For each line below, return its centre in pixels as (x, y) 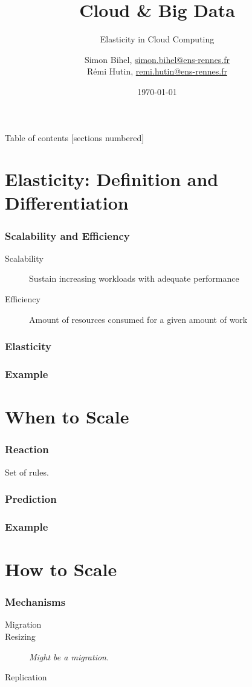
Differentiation (67, 203)
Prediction (31, 499)
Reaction (27, 449)
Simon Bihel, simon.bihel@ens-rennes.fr (157, 59)
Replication (26, 677)
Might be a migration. (69, 656)
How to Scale (61, 569)
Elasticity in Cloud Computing (157, 39)
